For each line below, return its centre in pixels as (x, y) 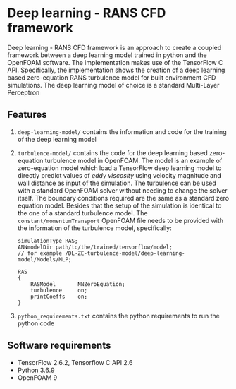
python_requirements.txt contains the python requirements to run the (119, 316)
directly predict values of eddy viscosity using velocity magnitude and (119, 175)
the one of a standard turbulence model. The (82, 213)
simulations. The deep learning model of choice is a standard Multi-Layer (113, 85)
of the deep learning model (57, 139)
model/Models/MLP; (44, 259)
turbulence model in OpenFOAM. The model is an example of (133, 160)
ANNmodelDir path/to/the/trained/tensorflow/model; (95, 247)
